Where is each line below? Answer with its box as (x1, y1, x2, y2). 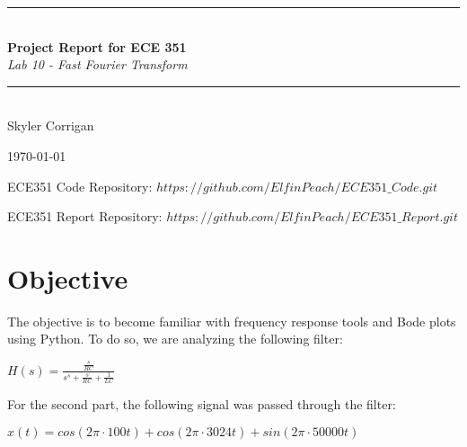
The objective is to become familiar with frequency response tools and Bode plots (7, 311, 456, 330)
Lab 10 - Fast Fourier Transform (7, 55, 188, 74)
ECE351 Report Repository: (7, 207, 163, 226)
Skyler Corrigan (7, 116, 94, 135)
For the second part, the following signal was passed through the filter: (7, 395, 396, 414)
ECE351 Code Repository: (7, 176, 153, 195)
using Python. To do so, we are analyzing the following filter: (7, 329, 343, 348)
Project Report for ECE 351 (7, 37, 187, 56)
